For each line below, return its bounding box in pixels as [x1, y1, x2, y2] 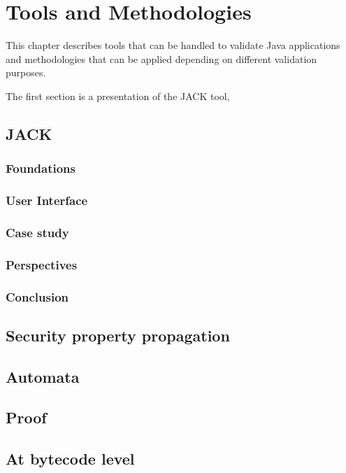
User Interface [6, 192, 88, 209]
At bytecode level [6, 448, 135, 470]
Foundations [6, 160, 76, 177]
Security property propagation [6, 324, 230, 346]
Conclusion [6, 288, 69, 305]
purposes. [6, 65, 46, 80]
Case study [6, 223, 69, 241]
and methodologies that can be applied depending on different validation [6, 51, 317, 66]
